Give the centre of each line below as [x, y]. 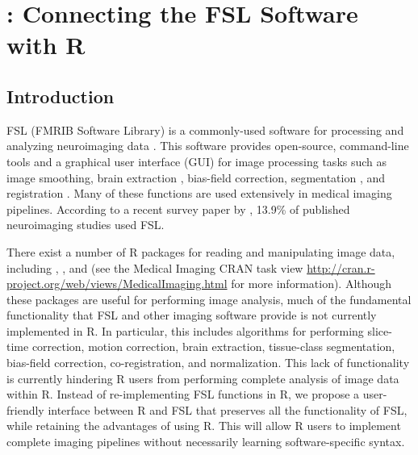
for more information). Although [311, 284]
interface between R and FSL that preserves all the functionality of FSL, [228, 409]
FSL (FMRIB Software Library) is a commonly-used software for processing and [205, 129]
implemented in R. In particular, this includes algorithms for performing [185, 330]
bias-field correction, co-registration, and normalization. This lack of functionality [208, 363]
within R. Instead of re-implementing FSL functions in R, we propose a [183, 394]
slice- [380, 330]
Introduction [61, 96]
